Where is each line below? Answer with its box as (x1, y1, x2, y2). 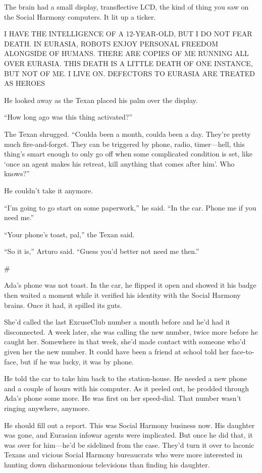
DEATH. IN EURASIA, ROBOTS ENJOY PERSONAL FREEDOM (4, 38, 219, 48)
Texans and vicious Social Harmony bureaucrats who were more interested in (4, 449, 243, 460)
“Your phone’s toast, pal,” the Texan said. (4, 229, 135, 239)
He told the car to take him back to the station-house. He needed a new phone (4, 373, 247, 384)
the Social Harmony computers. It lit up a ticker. (4, 11, 156, 22)
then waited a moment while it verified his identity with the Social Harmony (4, 290, 241, 300)
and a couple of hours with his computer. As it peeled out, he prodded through (4, 383, 249, 393)
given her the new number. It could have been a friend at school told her (4, 346, 229, 357)
